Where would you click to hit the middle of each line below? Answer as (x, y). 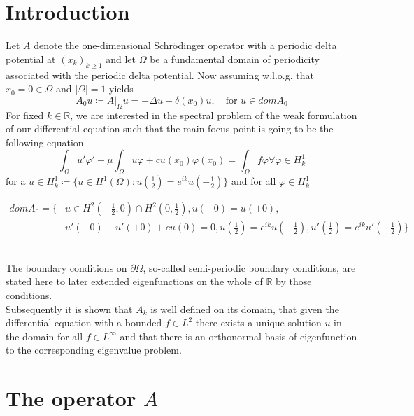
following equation (45, 142)
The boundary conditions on (66, 267)
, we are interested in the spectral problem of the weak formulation (214, 115)
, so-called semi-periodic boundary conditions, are (249, 267)
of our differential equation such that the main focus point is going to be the (170, 129)
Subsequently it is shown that (69, 308)
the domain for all (44, 336)
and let (121, 58)
